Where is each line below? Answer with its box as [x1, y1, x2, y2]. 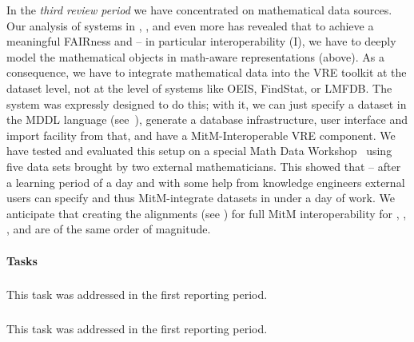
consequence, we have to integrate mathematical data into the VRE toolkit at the [6, 64, 407, 81]
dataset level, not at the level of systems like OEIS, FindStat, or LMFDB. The [6, 79, 392, 96]
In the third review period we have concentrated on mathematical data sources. [6, 2, 392, 18]
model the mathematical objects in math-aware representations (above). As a [6, 48, 384, 65]
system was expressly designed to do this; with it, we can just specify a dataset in [6, 95, 407, 112]
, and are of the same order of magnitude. [6, 221, 211, 237]
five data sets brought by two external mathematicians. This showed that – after [6, 157, 401, 174]
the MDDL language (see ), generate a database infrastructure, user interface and [6, 111, 408, 128]
